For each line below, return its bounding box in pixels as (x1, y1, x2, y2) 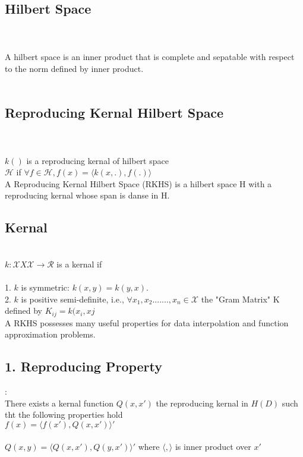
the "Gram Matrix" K (201, 292, 280, 305)
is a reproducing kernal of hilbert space (26, 154, 169, 166)
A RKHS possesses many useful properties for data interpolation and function (5, 316, 289, 329)
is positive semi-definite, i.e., (21, 292, 124, 305)
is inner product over (175, 440, 251, 453)
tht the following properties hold (5, 408, 123, 421)
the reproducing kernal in (156, 396, 248, 409)
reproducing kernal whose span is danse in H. (5, 189, 170, 201)
